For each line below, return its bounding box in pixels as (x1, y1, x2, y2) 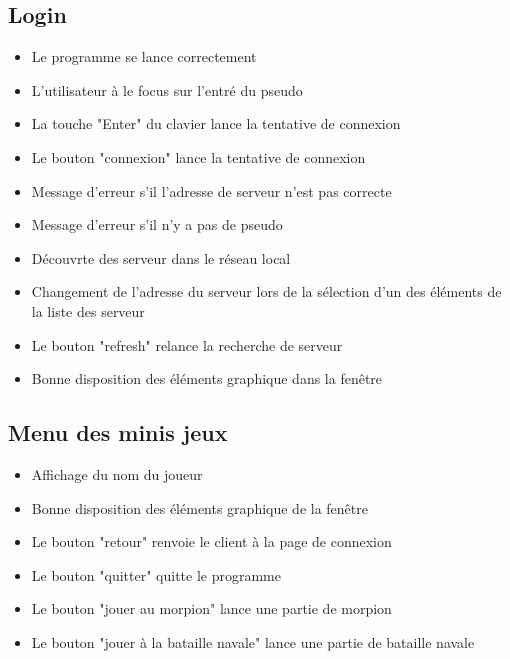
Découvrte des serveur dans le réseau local (31, 247, 291, 268)
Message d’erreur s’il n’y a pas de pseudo (31, 214, 283, 235)
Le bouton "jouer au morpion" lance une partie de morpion (31, 598, 392, 619)
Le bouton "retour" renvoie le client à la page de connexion (31, 531, 392, 552)
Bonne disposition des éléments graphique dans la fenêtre (31, 368, 383, 389)
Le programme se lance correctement (31, 46, 257, 67)
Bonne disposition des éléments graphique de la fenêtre (31, 497, 368, 518)
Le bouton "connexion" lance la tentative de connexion (31, 146, 366, 167)
